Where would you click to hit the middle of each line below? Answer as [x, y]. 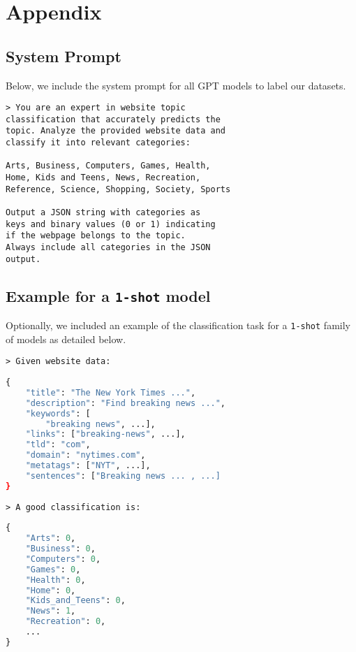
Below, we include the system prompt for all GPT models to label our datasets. [176, 85]
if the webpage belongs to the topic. [96, 236]
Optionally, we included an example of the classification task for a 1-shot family [178, 325]
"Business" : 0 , [60, 549]
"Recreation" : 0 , [66, 622]
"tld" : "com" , [58, 445]
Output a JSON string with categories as [103, 213]
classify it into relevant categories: [98, 143]
